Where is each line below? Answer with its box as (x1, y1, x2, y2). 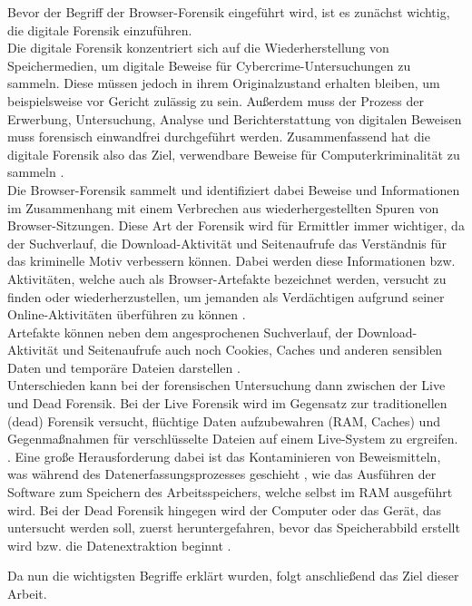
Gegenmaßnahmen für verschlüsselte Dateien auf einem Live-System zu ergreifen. (7, 429, 458, 448)
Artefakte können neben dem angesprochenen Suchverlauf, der (7, 322, 353, 341)
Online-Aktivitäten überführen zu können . (7, 305, 246, 324)
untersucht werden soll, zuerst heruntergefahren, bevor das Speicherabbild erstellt (7, 518, 460, 537)
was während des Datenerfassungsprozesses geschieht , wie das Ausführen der (7, 464, 437, 484)
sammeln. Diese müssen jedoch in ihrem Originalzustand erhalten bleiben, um (7, 73, 440, 93)
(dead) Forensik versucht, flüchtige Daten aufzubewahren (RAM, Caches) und (7, 411, 440, 430)
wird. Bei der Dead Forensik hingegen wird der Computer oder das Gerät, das (7, 500, 442, 519)
